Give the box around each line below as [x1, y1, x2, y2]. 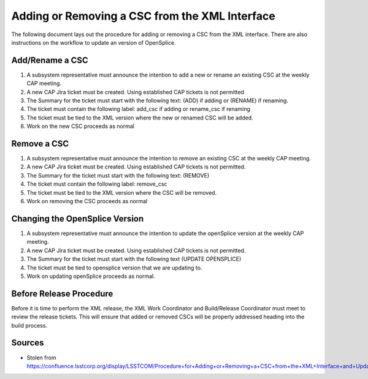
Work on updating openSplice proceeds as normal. [26, 272, 156, 280]
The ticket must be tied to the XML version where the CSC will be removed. [26, 189, 217, 196]
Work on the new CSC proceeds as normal [26, 122, 135, 130]
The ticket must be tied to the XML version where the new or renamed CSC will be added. [26, 114, 254, 121]
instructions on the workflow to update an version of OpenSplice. [11, 39, 176, 46]
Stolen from [26, 354, 56, 361]
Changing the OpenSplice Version [11, 213, 144, 223]
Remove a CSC [11, 138, 69, 149]
